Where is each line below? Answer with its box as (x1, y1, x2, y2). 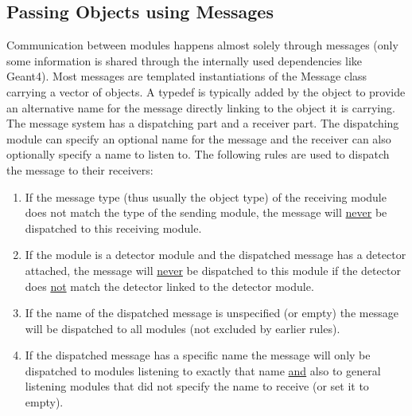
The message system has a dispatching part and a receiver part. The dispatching (6, 115, 399, 131)
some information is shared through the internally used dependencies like (6, 52, 363, 69)
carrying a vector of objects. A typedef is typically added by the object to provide (6, 83, 406, 100)
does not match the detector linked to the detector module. (25, 277, 314, 294)
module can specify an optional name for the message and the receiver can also (6, 130, 391, 147)
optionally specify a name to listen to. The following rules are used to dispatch (6, 146, 390, 163)
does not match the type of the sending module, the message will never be (25, 204, 387, 221)
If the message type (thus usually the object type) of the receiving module (25, 188, 387, 205)
